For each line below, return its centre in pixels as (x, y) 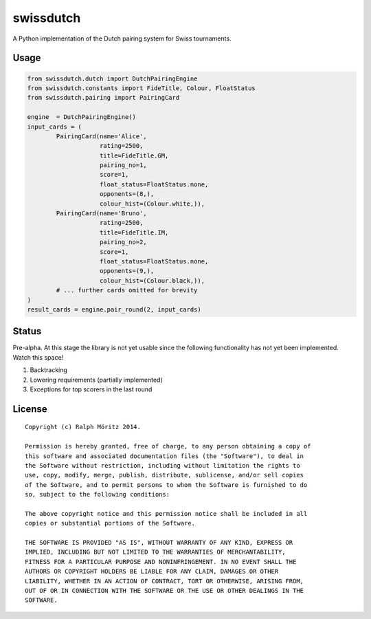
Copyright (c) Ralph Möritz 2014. (83, 427)
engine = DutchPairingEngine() (82, 117)
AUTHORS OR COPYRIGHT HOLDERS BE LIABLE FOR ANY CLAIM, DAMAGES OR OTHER (152, 572)
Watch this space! (38, 357)
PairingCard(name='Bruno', (101, 214)
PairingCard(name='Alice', (101, 136)
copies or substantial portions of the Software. (110, 523)
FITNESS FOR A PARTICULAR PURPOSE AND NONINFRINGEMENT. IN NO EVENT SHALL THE (161, 562)
